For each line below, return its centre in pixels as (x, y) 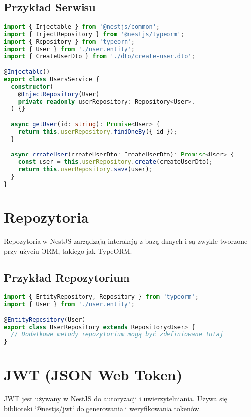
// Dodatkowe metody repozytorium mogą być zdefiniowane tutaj (117, 335)
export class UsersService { (52, 79)
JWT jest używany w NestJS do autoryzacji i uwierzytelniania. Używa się (116, 398)
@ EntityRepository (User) (45, 320)
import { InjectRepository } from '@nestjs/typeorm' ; (94, 34)
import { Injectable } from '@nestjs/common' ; (82, 27)
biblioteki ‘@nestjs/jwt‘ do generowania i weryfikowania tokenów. (103, 408)
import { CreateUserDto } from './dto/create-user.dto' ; (100, 56)
